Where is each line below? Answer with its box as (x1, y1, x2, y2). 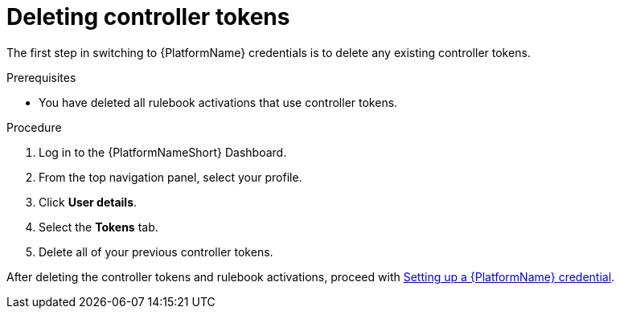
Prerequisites (6, 70, 76, 84)
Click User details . (39, 194, 138, 209)
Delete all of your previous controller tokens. (39, 244, 273, 259)
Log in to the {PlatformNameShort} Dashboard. (39, 145, 287, 159)
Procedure (6, 120, 62, 134)
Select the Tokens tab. (39, 219, 158, 234)
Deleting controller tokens (6, 3, 290, 31)
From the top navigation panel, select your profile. (39, 170, 302, 184)
